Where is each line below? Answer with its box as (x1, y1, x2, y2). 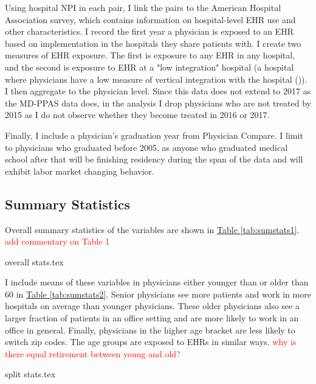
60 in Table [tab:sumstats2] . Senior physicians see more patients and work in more (5, 287, 311, 300)
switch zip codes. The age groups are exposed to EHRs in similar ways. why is (5, 335, 297, 348)
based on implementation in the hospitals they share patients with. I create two (5, 37, 301, 49)
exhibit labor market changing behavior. (5, 164, 154, 177)
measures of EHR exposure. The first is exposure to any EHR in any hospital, (5, 49, 295, 61)
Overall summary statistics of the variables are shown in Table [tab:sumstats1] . (5, 223, 300, 236)
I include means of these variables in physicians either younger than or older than (5, 276, 309, 288)
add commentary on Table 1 (5, 235, 110, 248)
